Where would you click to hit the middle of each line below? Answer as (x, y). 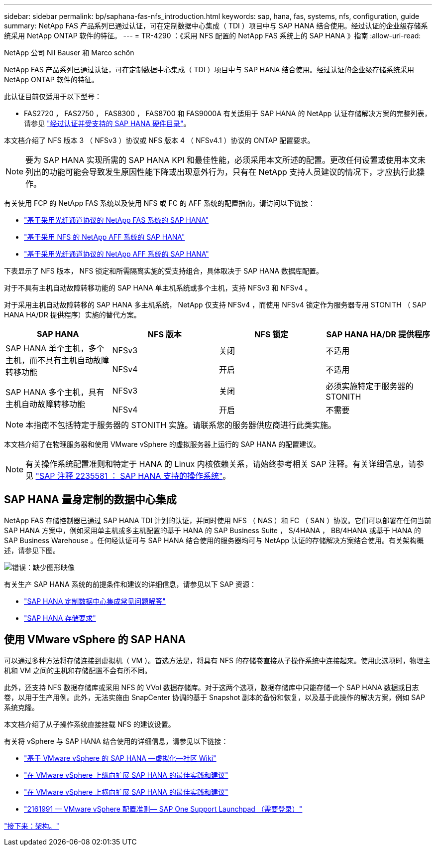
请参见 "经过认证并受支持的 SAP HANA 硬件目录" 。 (107, 123)
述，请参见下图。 (32, 550)
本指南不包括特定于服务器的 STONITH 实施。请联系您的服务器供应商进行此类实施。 (181, 425)
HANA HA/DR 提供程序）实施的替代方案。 (72, 315)
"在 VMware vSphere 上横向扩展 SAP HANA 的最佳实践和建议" (126, 792)
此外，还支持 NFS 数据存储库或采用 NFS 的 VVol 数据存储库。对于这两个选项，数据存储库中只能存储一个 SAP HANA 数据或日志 (212, 687)
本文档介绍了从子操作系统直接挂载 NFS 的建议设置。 (90, 724)
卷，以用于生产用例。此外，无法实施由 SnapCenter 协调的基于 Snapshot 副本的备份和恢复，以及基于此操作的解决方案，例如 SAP (215, 697)
